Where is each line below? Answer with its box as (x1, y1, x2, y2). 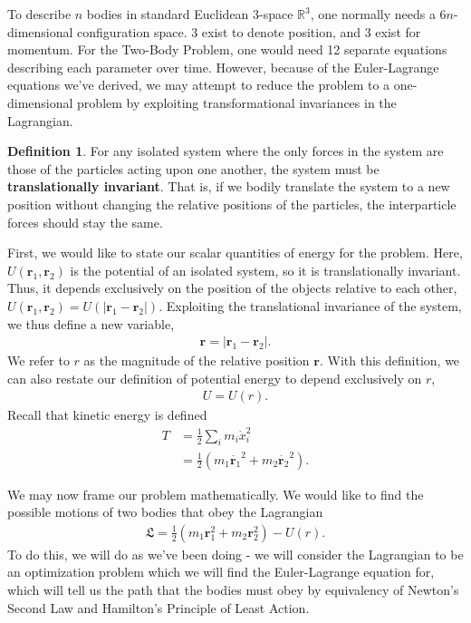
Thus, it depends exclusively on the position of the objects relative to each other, (7, 278, 457, 297)
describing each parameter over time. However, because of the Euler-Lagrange (7, 57, 439, 76)
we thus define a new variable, (7, 314, 175, 333)
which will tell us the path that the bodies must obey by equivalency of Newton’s (7, 579, 459, 599)
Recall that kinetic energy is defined (7, 405, 207, 424)
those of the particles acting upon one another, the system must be (7, 159, 380, 178)
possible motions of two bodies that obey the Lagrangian (7, 502, 323, 521)
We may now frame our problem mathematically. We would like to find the (7, 484, 424, 503)
